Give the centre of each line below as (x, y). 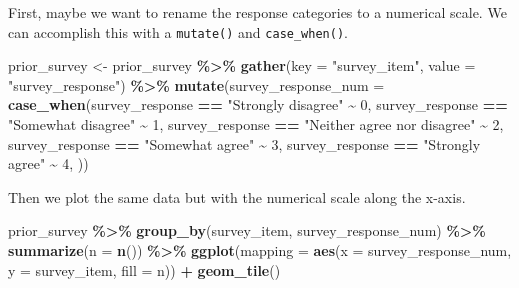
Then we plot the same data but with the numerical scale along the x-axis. (237, 196)
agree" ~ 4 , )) (48, 163)
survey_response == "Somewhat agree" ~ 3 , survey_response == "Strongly (244, 143)
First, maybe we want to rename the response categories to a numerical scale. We (257, 12)
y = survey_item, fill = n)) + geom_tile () (144, 269)
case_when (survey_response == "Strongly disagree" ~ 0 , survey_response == (258, 104)
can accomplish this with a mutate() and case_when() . (178, 31)
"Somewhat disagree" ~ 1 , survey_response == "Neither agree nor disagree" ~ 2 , (256, 124)
